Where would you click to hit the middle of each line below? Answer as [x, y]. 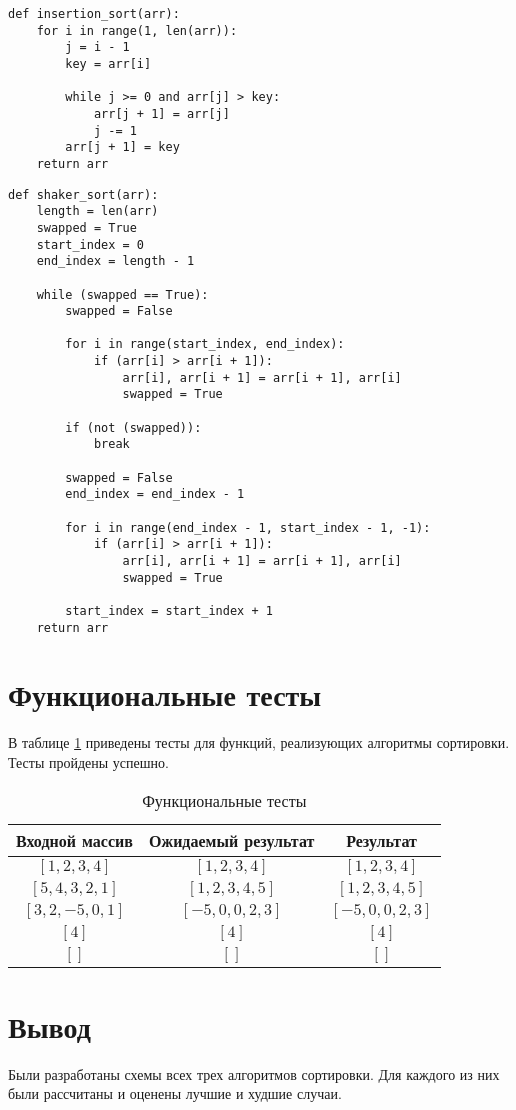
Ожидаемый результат [231, 840]
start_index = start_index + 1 [169, 610]
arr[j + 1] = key [122, 147]
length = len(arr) [97, 211]
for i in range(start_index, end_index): [205, 344]
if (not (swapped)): [133, 427]
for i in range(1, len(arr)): [137, 30]
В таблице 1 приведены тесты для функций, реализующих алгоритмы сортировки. [259, 742]
